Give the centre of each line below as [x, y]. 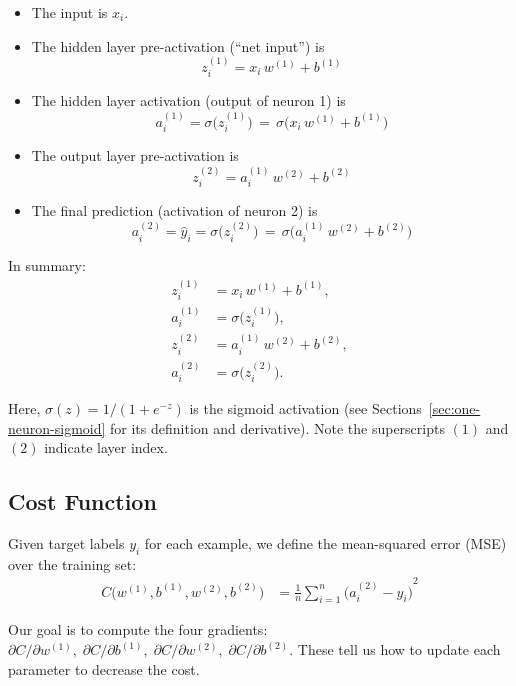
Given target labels [66, 542]
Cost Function [82, 501]
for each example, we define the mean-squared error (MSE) [325, 542]
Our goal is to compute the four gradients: [138, 629]
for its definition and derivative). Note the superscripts [277, 427]
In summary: [47, 265]
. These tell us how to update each [395, 649]
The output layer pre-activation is [135, 155]
